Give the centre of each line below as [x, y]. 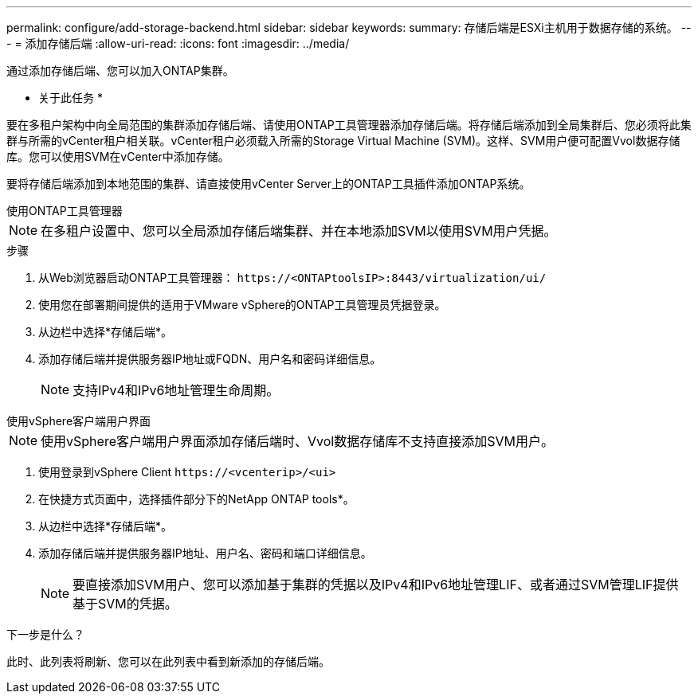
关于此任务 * [71, 98]
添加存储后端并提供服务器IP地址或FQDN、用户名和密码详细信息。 [210, 359]
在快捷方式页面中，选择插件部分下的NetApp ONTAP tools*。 [196, 499]
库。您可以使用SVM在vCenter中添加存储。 [118, 156]
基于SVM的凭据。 [125, 604]
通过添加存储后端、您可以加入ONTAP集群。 [120, 70]
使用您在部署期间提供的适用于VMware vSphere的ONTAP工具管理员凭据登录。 [242, 305]
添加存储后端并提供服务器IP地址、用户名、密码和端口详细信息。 [205, 553]
